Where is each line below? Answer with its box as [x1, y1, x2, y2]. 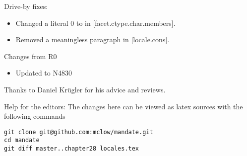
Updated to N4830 [15, 68, 72, 78]
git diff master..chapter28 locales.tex [4, 145, 139, 153]
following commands [4, 111, 65, 121]
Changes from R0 [4, 51, 57, 61]
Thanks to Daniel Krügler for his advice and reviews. [4, 84, 166, 94]
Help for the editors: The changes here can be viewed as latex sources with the [4, 101, 243, 111]
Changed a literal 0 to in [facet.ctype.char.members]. [15, 17, 176, 28]
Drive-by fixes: [4, 1, 48, 11]
